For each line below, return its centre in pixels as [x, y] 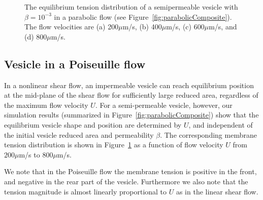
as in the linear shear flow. [217, 191]
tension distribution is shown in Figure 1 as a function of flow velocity [114, 145]
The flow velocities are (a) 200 [72, 27]
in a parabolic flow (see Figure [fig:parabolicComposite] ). [143, 16]
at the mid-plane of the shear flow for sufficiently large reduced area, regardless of [131, 95]
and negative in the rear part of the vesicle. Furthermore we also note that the [126, 181]
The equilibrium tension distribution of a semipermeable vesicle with [131, 7]
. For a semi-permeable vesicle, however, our [164, 105]
